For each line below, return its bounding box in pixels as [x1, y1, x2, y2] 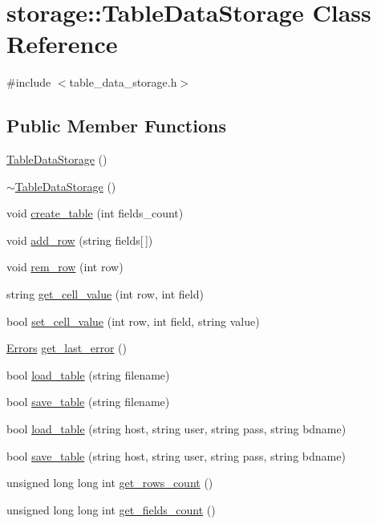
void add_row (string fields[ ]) [6, 231, 153, 248]
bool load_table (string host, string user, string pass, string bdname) [6, 420, 347, 437]
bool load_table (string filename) [6, 366, 170, 383]
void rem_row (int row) [6, 258, 124, 275]
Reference [6, 27, 118, 60]
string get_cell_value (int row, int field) [6, 286, 204, 303]
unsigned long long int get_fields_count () [6, 501, 216, 518]
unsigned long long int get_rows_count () [6, 474, 213, 491]
